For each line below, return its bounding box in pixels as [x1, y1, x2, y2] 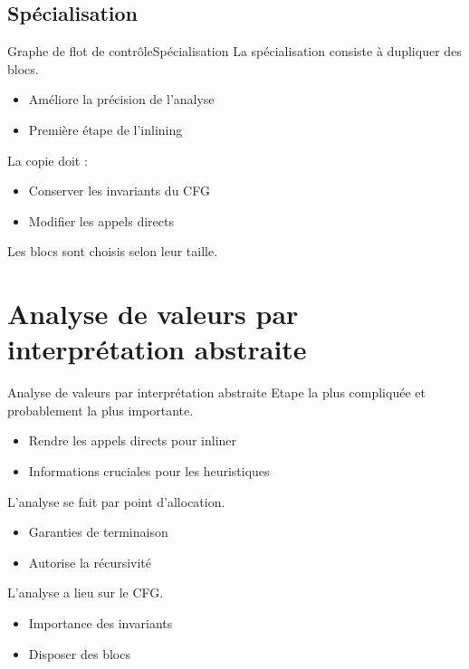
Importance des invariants [28, 614, 173, 633]
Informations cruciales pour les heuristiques [28, 462, 270, 481]
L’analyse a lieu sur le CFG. [7, 583, 164, 602]
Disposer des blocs [28, 644, 130, 663]
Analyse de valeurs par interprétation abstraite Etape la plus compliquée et [7, 383, 426, 402]
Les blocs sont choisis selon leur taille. [7, 242, 218, 261]
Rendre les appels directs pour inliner [28, 431, 237, 450]
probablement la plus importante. [7, 400, 194, 419]
